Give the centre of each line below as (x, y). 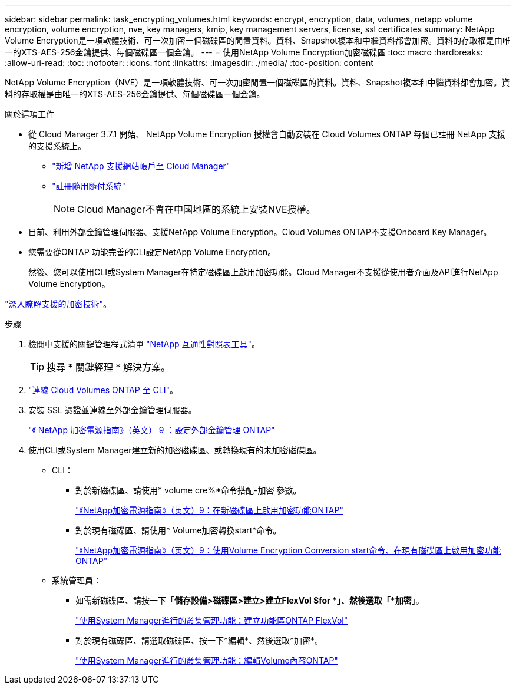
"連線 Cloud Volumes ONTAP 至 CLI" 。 (103, 390)
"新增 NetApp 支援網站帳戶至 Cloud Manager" (141, 166)
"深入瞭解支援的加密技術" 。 (58, 304)
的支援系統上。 (57, 146)
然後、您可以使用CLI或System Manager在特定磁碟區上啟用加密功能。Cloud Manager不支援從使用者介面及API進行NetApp (263, 272)
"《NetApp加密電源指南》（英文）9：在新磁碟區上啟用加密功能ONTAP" (209, 510)
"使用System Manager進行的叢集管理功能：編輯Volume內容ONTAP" (207, 660)
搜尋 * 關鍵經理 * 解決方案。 (109, 367)
